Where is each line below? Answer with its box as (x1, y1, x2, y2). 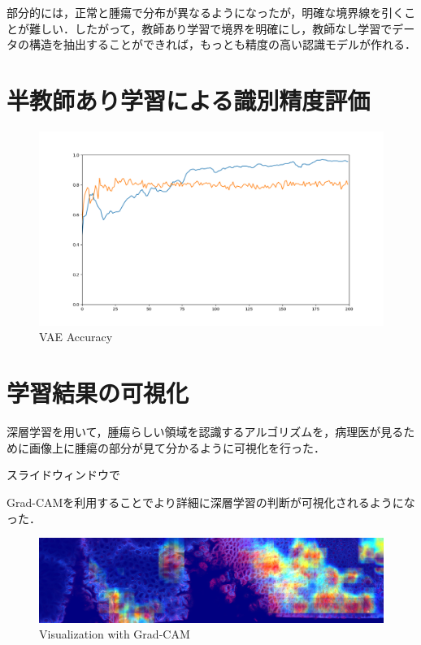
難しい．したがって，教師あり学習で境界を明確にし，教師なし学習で (28, 19, 393, 37)
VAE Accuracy (39, 328, 113, 345)
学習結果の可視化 (7, 376, 189, 409)
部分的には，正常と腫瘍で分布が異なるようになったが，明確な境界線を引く (7, 4, 405, 20)
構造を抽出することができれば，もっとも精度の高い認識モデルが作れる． (28, 36, 416, 53)
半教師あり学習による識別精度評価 (7, 83, 371, 116)
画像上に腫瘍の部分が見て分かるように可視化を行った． (28, 439, 325, 456)
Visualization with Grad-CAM (39, 626, 190, 643)
